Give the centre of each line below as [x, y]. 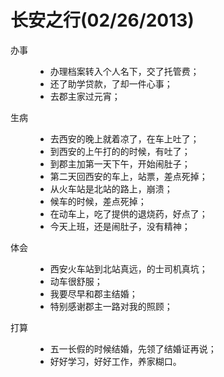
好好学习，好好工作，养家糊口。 [115, 361]
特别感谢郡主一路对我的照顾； [111, 306]
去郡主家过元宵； [85, 96]
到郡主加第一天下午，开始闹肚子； [120, 163]
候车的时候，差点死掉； [98, 201]
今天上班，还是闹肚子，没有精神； [120, 226]
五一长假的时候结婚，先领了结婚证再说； [133, 348]
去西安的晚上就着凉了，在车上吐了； [124, 138]
